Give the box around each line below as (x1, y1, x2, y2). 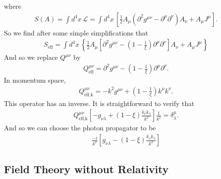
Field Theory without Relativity (4, 161, 169, 177)
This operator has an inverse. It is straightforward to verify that (4, 98, 194, 108)
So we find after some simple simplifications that (4, 27, 148, 37)
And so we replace (4, 52, 58, 62)
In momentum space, (4, 75, 66, 85)
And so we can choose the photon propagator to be (4, 123, 156, 133)
